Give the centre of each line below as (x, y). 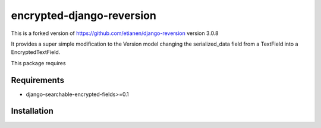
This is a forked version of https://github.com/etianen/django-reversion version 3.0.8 (115, 33)
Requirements (38, 80)
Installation (32, 111)
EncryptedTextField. (36, 52)
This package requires (38, 63)
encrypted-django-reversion (84, 15)
